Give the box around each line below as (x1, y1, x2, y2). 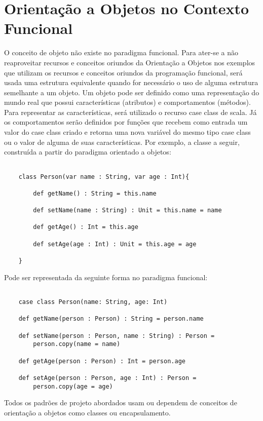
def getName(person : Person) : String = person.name (18, 315, 204, 323)
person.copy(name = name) (33, 340, 121, 348)
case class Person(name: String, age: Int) (18, 298, 168, 305)
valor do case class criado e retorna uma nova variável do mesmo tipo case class (4, 127, 251, 137)
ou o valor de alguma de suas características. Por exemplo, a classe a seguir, (4, 136, 240, 147)
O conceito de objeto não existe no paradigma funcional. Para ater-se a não (4, 47, 239, 58)
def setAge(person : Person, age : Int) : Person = (18, 374, 197, 381)
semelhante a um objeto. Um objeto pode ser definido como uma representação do (4, 87, 259, 97)
